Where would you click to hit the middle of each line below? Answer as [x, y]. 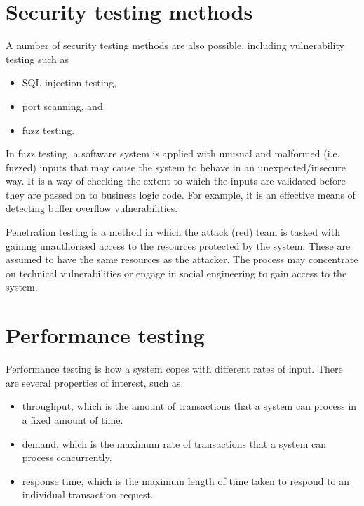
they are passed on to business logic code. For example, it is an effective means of [181, 194]
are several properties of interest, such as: [95, 382]
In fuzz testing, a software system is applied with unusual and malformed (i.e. [173, 153]
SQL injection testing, [69, 82]
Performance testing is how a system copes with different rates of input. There [174, 369]
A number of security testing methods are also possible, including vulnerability [175, 45]
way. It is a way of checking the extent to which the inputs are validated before [176, 181]
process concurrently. [67, 457]
